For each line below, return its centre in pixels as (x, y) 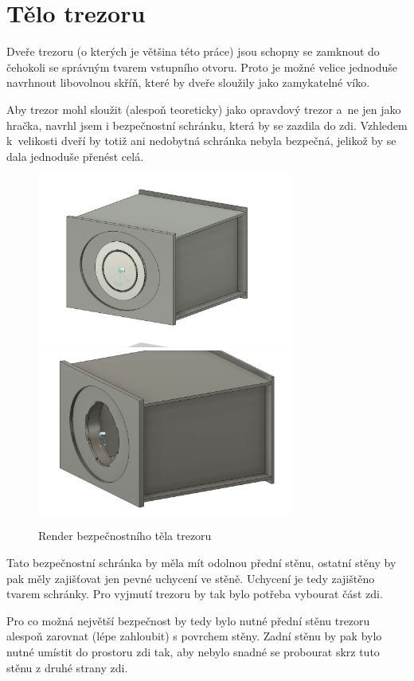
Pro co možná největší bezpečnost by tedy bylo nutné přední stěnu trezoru (188, 620)
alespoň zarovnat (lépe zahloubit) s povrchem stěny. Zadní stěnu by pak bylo (194, 636)
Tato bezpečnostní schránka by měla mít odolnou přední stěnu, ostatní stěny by (201, 563)
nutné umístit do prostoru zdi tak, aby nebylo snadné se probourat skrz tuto (193, 652)
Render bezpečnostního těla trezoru (125, 536)
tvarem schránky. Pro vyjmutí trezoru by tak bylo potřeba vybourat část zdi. (195, 594)
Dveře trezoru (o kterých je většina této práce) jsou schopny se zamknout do (193, 51)
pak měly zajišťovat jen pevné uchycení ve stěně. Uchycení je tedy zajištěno (191, 578)
